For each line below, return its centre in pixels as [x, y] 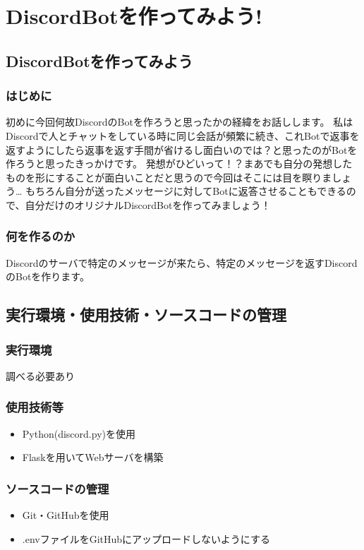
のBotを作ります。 [48, 276]
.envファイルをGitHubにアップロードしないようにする [146, 538]
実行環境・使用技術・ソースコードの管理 [146, 315]
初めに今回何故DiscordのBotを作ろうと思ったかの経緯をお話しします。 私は [180, 122]
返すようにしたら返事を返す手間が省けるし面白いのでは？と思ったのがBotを [182, 149]
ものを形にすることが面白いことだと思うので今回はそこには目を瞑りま [169, 177]
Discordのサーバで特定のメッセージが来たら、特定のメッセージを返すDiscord [182, 262]
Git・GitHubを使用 [66, 515]
